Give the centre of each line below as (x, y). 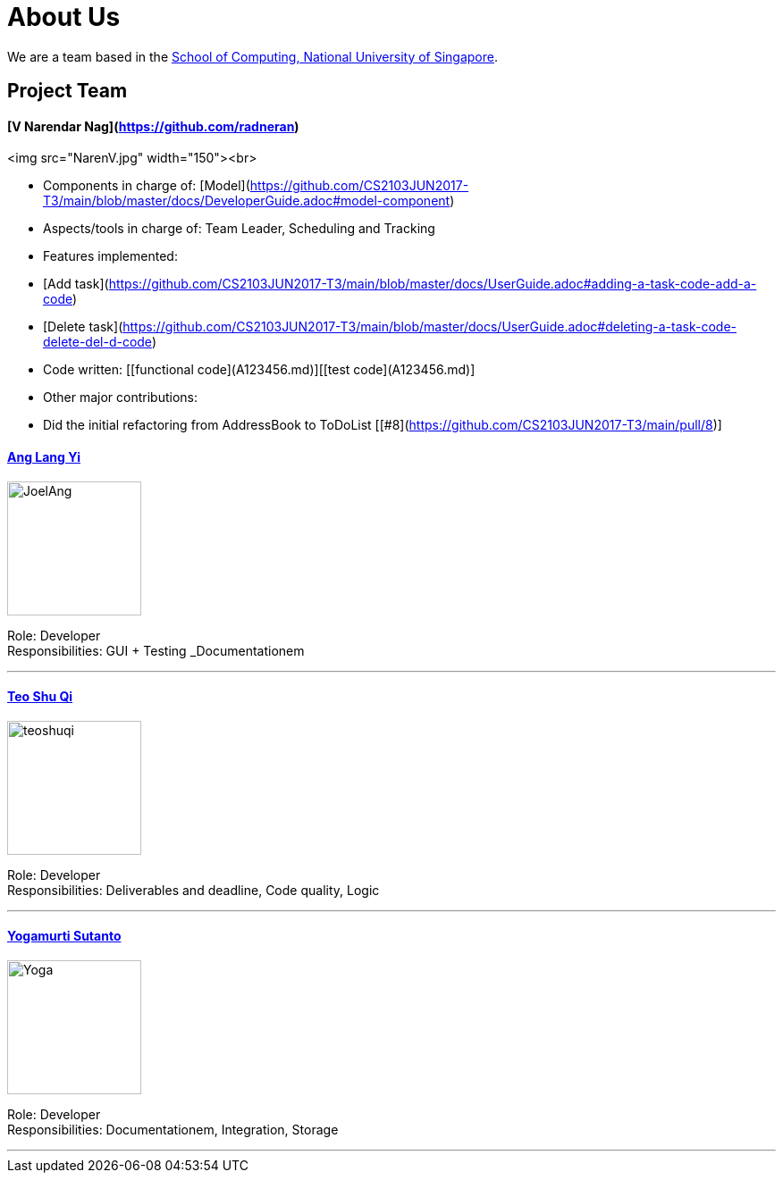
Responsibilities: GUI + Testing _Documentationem (156, 650)
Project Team (67, 91)
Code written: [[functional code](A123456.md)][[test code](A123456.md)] (259, 370)
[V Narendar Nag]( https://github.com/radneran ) (153, 126)
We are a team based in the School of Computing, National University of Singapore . (253, 56)
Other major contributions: (121, 398)
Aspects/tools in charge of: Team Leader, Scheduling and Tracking (239, 229)
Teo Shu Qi (40, 697)
